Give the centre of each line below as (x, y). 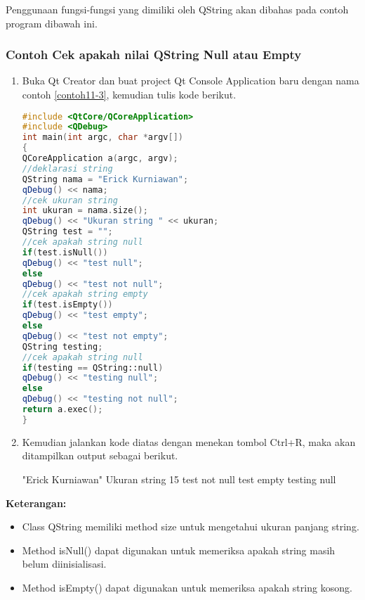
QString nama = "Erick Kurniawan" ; (105, 179)
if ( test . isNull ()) (65, 252)
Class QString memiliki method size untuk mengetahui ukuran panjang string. (191, 526)
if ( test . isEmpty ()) (67, 305)
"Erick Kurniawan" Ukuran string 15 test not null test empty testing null (179, 479)
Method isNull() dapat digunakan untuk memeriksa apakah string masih (179, 550)
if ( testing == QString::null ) (93, 368)
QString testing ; (62, 346)
